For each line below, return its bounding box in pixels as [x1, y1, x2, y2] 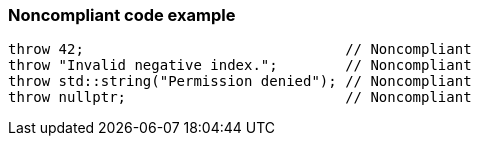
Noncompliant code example [8, 5, 236, 25]
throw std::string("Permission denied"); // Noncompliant [8, 73, 472, 90]
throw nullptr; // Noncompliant [8, 89, 472, 106]
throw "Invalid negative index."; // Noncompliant [8, 57, 472, 74]
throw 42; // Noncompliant [8, 41, 472, 58]
